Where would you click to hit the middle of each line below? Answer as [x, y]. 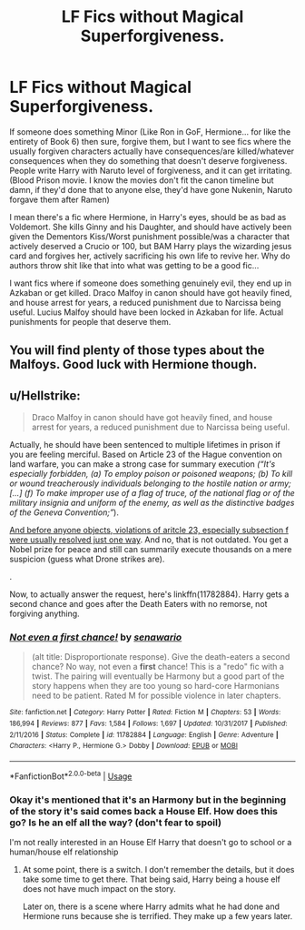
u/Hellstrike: [45, 395]
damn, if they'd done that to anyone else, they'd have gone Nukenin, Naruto [151, 189]
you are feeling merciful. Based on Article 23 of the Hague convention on [146, 455]
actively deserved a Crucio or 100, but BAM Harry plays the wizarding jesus [151, 246]
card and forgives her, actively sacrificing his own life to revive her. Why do [150, 256]
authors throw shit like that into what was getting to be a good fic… [134, 265]
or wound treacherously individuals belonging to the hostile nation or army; [151, 483]
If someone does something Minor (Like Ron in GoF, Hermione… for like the [150, 131]
